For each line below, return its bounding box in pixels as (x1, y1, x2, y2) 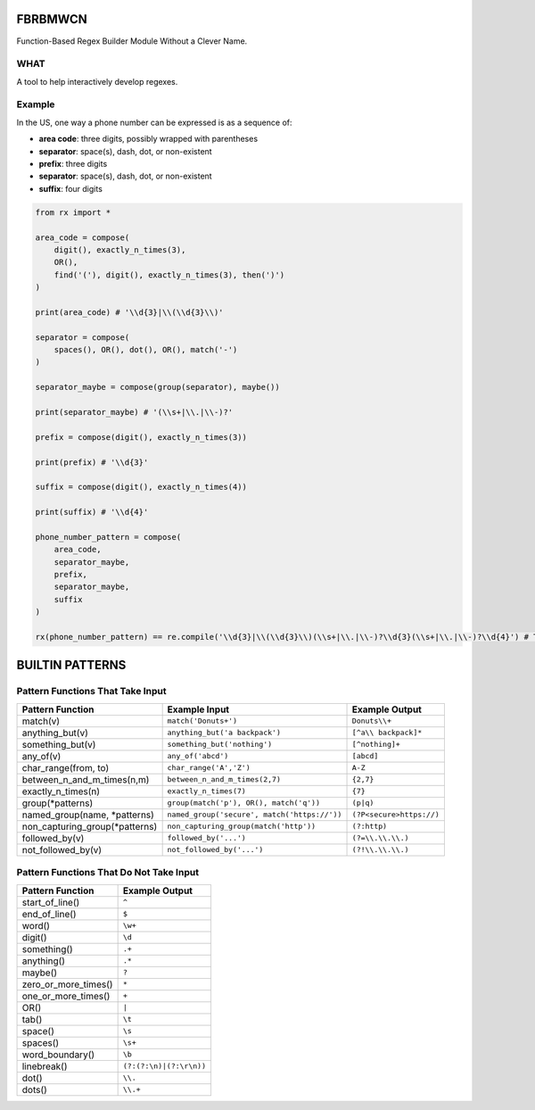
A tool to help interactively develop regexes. (16, 76, 178, 87)
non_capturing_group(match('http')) (167, 822, 317, 832)
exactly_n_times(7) (167, 786, 247, 796)
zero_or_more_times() (21, 978, 113, 990)
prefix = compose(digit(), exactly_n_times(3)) (35, 432, 247, 442)
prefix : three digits (38, 158, 108, 169)
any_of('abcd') (167, 751, 229, 761)
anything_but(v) (21, 726, 88, 739)
